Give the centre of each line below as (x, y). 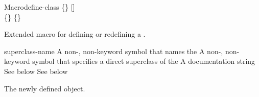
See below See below (36, 71)
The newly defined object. (45, 88)
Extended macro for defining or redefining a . (75, 34)
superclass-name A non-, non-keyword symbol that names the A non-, (114, 51)
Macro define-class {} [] (40, 7)
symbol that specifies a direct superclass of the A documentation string (144, 61)
